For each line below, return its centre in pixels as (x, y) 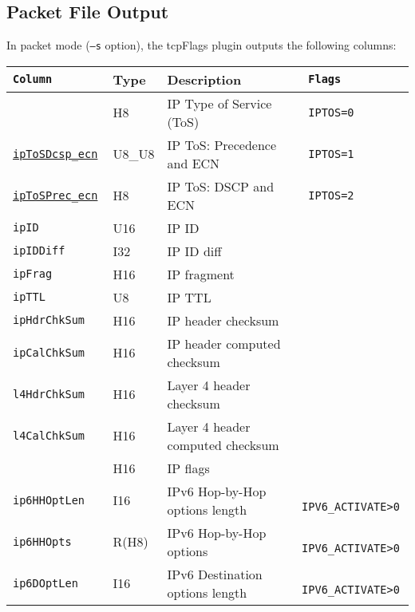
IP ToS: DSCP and (221, 186)
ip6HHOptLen (49, 500)
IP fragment (201, 274)
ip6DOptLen (45, 583)
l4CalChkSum (49, 435)
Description (204, 79)
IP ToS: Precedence (222, 144)
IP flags (188, 468)
